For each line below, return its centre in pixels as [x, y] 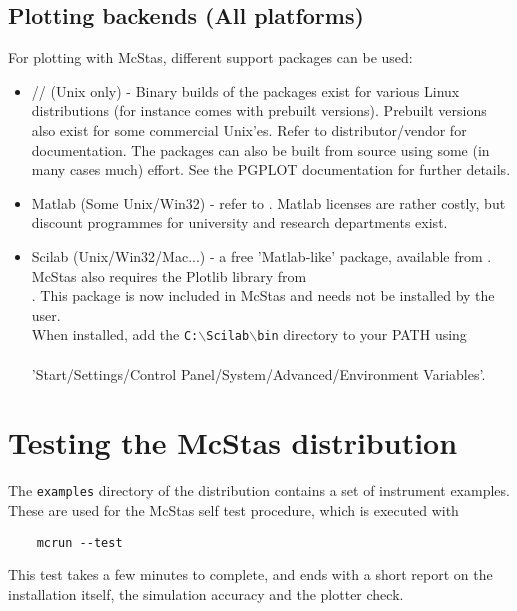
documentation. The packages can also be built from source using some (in [260, 149]
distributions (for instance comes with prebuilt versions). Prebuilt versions [259, 110]
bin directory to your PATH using [362, 334]
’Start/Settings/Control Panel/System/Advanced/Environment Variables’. [258, 373]
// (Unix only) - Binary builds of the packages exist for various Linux [245, 90]
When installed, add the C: [115, 334]
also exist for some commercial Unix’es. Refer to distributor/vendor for [249, 129]
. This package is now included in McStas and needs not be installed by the [263, 295]
